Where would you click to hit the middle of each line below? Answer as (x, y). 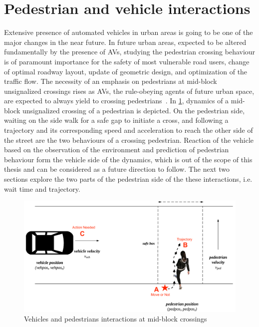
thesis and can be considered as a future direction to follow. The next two (117, 169)
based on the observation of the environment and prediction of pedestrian (117, 150)
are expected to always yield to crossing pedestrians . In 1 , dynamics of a (117, 101)
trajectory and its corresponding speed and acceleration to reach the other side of (129, 130)
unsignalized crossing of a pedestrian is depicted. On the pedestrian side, (133, 110)
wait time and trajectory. (42, 188)
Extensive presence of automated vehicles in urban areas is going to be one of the (129, 32)
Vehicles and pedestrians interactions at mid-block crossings (116, 319)
